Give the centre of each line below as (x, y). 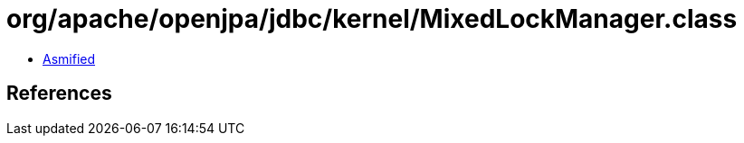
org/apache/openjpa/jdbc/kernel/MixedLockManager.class (372, 19)
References (59, 94)
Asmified (69, 58)
